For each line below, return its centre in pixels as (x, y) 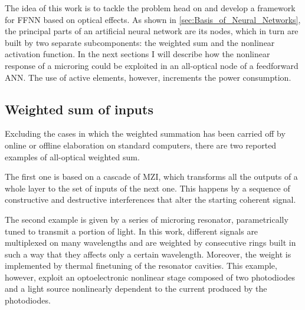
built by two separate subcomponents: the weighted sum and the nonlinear (140, 42)
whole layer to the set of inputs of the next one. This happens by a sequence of (147, 188)
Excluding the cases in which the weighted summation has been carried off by (145, 133)
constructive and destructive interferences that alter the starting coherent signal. (150, 199)
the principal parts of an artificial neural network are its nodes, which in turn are (152, 31)
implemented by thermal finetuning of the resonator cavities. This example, (141, 266)
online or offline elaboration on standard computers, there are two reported (141, 145)
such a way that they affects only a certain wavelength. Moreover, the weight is (148, 254)
